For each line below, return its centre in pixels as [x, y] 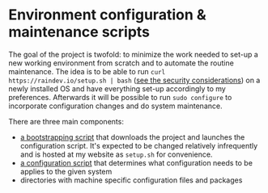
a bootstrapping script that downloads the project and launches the [132, 137]
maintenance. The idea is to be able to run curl [87, 71]
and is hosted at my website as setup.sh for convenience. [116, 154]
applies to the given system [66, 171]
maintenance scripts [79, 32]
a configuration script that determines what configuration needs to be [136, 162]
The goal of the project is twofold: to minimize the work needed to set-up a [134, 54]
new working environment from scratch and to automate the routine [121, 63]
